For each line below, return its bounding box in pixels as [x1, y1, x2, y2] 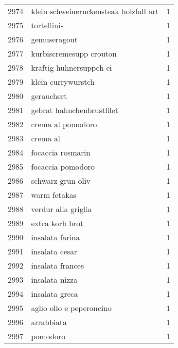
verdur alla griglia [31, 203, 92, 214]
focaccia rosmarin [31, 147, 90, 158]
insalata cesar [31, 246, 77, 257]
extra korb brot [31, 217, 84, 229]
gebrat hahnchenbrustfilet [31, 104, 118, 116]
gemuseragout [31, 34, 78, 45]
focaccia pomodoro [31, 161, 95, 172]
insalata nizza [31, 274, 78, 285]
